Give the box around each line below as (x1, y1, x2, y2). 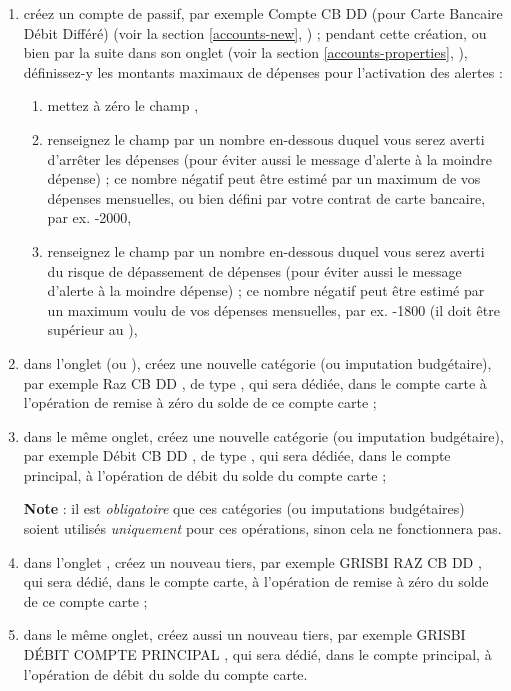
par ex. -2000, (47, 207, 132, 228)
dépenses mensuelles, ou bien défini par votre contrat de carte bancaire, (47, 187, 486, 208)
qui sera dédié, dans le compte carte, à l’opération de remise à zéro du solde (23, 571, 489, 592)
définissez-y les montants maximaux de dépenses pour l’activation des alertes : (23, 61, 503, 82)
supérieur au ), (47, 319, 138, 340)
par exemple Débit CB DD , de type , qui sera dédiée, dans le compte (23, 445, 451, 466)
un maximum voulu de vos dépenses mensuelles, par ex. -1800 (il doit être (47, 299, 500, 320)
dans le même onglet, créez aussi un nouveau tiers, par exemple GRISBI (23, 624, 466, 645)
